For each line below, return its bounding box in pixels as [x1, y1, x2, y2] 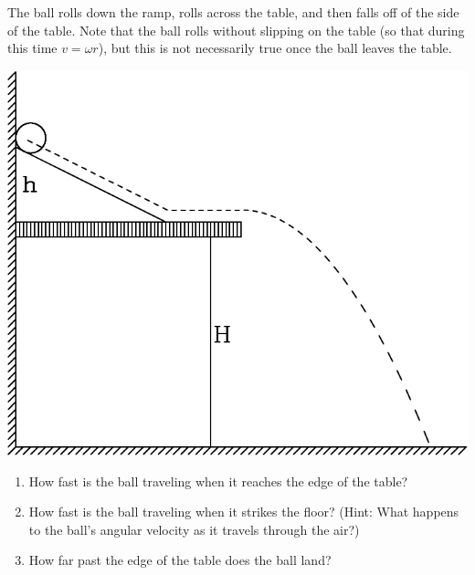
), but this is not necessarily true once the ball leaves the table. [98, 38, 452, 57]
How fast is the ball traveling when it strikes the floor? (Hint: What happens [28, 502, 459, 521]
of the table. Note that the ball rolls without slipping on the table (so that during [7, 20, 465, 39]
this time [7, 38, 58, 57]
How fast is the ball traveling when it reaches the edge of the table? [28, 471, 408, 490]
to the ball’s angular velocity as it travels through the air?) [28, 519, 360, 538]
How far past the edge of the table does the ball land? [28, 550, 332, 570]
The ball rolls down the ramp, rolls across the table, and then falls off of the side [7, 3, 459, 21]
